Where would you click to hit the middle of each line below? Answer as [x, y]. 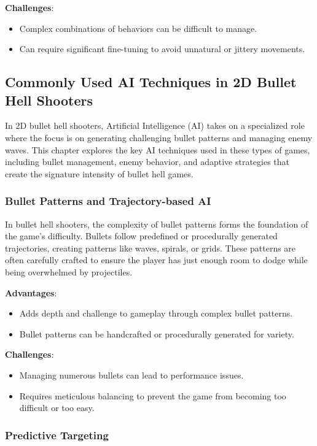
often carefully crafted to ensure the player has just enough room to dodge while [156, 260]
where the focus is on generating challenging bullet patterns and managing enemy [159, 137]
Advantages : [31, 292]
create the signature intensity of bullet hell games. [99, 173]
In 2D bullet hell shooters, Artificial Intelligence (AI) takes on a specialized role [155, 125]
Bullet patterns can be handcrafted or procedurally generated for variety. [157, 333]
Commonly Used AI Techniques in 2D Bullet [151, 82]
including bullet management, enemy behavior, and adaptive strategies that [147, 162]
